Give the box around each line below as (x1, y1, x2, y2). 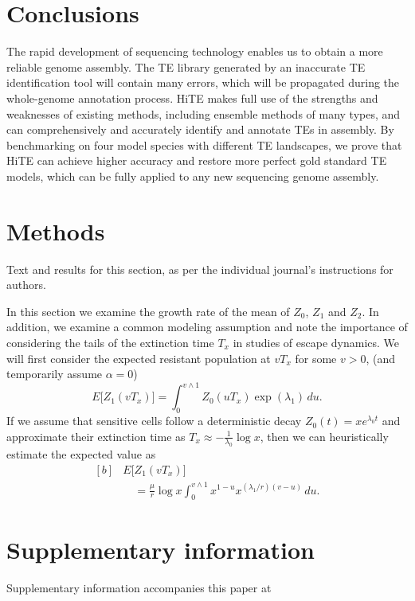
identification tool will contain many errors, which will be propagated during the (6, 74, 400, 91)
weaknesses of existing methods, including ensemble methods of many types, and (6, 105, 401, 122)
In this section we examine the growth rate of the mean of (6, 302, 290, 319)
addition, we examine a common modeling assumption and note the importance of (6, 318, 408, 335)
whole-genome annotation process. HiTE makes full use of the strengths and (6, 89, 378, 106)
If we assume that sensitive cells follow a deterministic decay (6, 412, 302, 429)
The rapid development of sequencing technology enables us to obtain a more (6, 43, 383, 60)
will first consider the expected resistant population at (6, 349, 271, 366)
